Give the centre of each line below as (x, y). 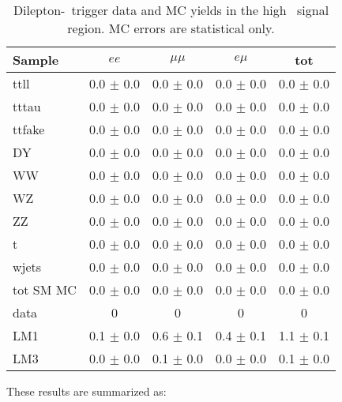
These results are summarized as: (86, 391)
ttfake (29, 129)
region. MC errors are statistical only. (171, 28)
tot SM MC (45, 289)
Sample (36, 60)
